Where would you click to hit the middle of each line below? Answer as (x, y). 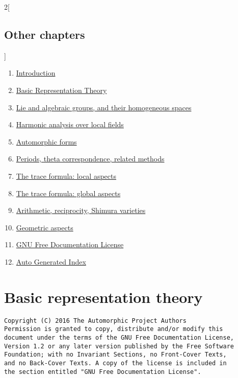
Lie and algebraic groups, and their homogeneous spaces (104, 107)
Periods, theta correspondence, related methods (90, 159)
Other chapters (45, 34)
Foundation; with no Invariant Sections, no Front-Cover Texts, (115, 355)
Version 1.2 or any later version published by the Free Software (119, 346)
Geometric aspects (45, 227)
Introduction (36, 73)
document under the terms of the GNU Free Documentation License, (119, 337)
